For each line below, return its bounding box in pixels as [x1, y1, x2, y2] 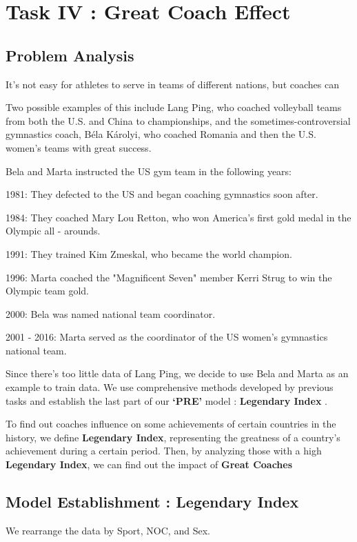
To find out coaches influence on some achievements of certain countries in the [6, 416, 336, 431]
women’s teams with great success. [6, 140, 152, 154]
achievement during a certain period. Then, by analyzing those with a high [6, 443, 322, 458]
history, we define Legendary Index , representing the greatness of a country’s [6, 430, 340, 444]
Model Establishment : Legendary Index [6, 491, 299, 512]
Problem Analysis [6, 44, 134, 66]
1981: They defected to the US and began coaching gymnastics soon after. [6, 187, 318, 201]
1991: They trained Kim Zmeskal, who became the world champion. [6, 246, 292, 261]
